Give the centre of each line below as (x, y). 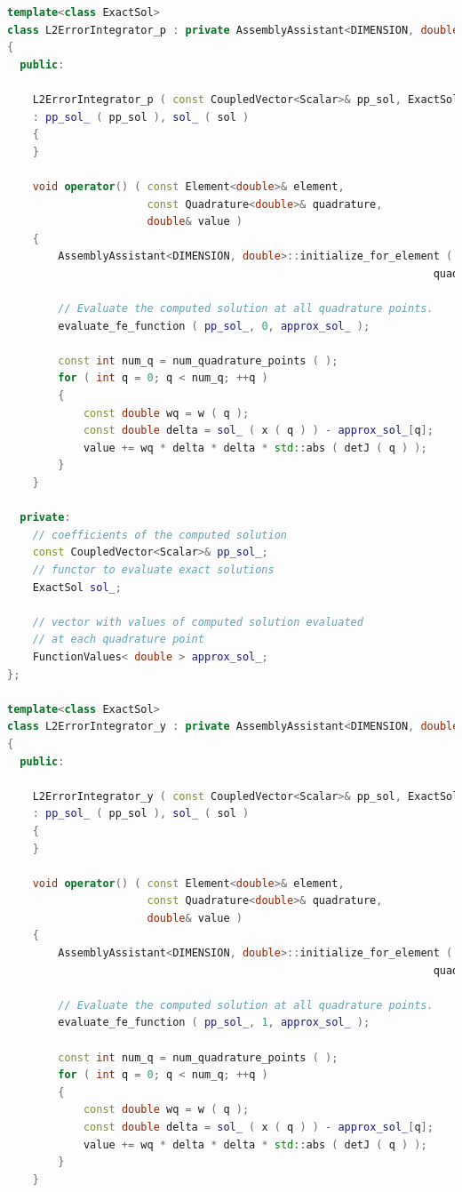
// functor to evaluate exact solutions (153, 570)
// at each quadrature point (118, 640)
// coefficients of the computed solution (159, 535)
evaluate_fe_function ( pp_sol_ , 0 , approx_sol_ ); (214, 326)
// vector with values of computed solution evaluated (198, 622)
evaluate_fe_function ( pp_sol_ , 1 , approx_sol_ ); (214, 1023)
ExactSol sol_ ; (77, 587)
